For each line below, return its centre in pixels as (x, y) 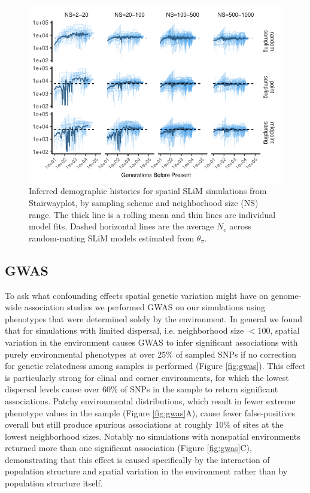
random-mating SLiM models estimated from (112, 238)
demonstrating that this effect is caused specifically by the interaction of (137, 459)
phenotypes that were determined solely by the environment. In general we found (154, 318)
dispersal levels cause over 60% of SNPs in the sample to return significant (142, 389)
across (240, 226)
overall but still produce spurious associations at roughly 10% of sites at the (144, 424)
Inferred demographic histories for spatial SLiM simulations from (148, 191)
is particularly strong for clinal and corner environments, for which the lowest (147, 377)
